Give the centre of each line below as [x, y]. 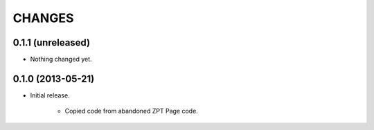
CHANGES [43, 18]
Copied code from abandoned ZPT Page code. [132, 111]
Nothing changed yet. [61, 59]
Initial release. [50, 95]
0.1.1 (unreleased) [51, 43]
